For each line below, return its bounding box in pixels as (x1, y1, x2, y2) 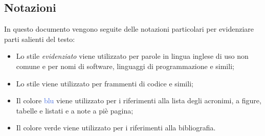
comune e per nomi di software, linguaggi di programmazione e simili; (16, 60, 234, 71)
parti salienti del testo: (4, 33, 75, 44)
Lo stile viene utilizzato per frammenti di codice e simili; (16, 78, 193, 88)
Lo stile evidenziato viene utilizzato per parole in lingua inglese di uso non (16, 51, 249, 61)
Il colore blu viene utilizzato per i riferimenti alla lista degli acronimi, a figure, (16, 95, 261, 106)
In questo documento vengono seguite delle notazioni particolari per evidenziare (4, 24, 254, 34)
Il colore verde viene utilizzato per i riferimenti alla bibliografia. (16, 122, 216, 133)
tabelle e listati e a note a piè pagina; (16, 105, 134, 116)
